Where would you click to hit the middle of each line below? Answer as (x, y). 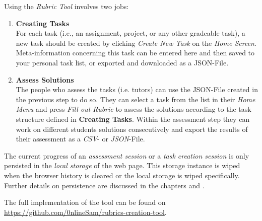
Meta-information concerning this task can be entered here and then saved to (135, 53)
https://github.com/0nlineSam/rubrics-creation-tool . (85, 212)
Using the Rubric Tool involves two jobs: (67, 6)
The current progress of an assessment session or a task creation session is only (127, 155)
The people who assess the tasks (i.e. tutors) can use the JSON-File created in (137, 89)
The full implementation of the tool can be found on (85, 202)
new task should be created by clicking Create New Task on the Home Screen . (136, 43)
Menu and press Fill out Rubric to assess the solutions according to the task (134, 109)
